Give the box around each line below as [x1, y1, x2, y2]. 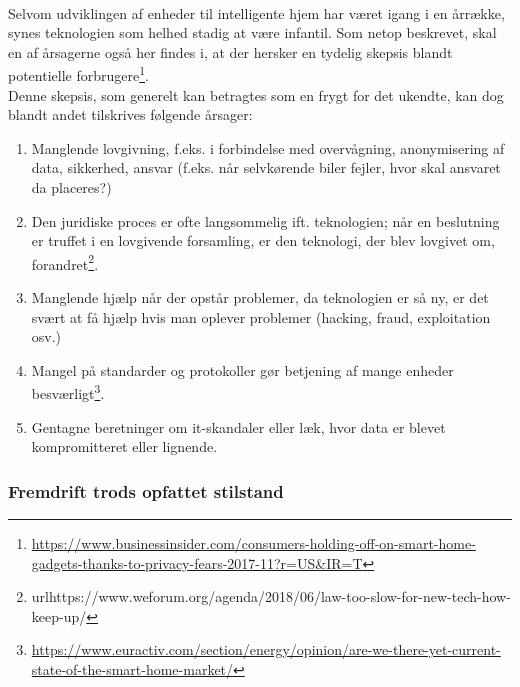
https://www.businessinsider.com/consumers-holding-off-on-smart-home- [31, 533, 476, 554]
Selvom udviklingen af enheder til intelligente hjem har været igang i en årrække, [8, 2, 505, 23]
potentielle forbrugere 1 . [8, 62, 149, 86]
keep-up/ [31, 605, 87, 626]
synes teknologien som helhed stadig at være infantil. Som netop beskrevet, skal [8, 22, 497, 43]
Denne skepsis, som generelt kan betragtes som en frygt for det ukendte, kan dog [8, 84, 504, 105]
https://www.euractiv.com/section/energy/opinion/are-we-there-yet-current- [31, 639, 501, 660]
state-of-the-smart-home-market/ [31, 659, 234, 680]
